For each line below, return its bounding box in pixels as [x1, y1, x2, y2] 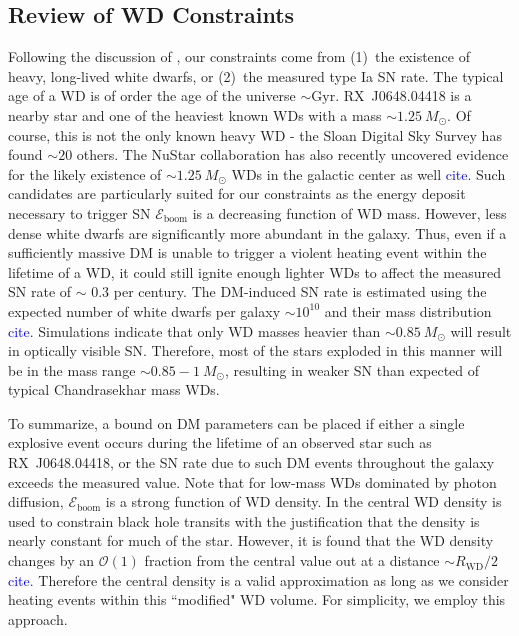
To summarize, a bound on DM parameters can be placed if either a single [8, 412, 465, 433]
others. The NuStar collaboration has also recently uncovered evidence [76, 144, 509, 165]
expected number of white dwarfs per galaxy [8, 300, 281, 321]
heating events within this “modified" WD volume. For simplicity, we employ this [8, 589, 506, 610]
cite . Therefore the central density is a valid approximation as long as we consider [8, 569, 509, 590]
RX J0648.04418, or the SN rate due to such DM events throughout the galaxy [8, 452, 495, 473]
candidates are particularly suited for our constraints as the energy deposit [8, 183, 466, 204]
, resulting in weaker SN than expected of [224, 359, 480, 380]
